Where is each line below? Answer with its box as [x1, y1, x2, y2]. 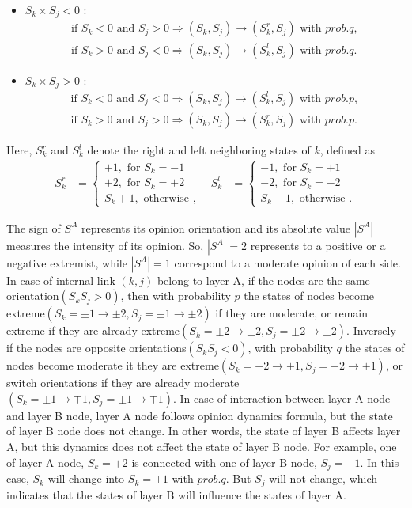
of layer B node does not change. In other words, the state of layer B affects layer [6, 423, 401, 439]
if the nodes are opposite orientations [6, 339, 187, 356]
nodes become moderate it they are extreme [6, 357, 219, 373]
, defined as [319, 142, 375, 158]
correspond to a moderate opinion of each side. [174, 254, 401, 271]
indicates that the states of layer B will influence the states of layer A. [6, 486, 346, 502]
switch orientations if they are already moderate [6, 374, 240, 391]
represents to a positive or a [250, 237, 386, 253]
